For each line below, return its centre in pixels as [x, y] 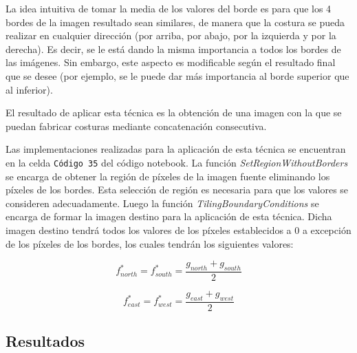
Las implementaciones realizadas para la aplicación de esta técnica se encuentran [176, 149]
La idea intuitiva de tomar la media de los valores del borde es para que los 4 [169, 8]
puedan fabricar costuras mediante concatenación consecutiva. [136, 126]
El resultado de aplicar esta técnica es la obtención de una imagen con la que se [174, 113]
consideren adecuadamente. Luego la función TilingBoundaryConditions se [162, 203]
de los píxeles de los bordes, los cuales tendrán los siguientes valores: [150, 243]
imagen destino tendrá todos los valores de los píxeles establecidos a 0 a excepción [178, 229]
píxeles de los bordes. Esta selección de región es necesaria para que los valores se [177, 190]
